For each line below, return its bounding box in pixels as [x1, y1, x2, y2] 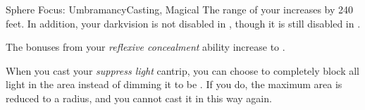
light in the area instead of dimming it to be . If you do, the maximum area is [6, 77, 342, 92]
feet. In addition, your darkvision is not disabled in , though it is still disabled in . [6, 16, 361, 30]
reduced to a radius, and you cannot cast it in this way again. [6, 90, 272, 105]
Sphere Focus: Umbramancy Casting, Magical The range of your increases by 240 [6, 2, 354, 16]
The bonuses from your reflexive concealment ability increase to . [6, 39, 285, 54]
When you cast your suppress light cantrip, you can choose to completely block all [6, 63, 359, 78]
